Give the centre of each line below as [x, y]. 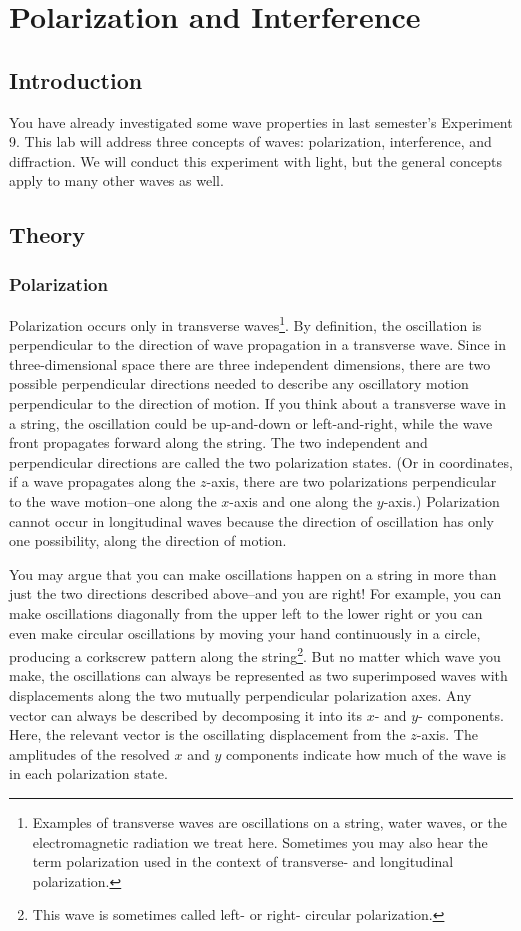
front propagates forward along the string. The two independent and [218, 442]
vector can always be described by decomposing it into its [186, 714]
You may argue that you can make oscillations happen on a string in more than [253, 573]
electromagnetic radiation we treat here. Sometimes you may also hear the [260, 841]
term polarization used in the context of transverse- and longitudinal [243, 861]
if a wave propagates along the [102, 481]
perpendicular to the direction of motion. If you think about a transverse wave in [257, 402]
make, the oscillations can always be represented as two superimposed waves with [258, 675]
